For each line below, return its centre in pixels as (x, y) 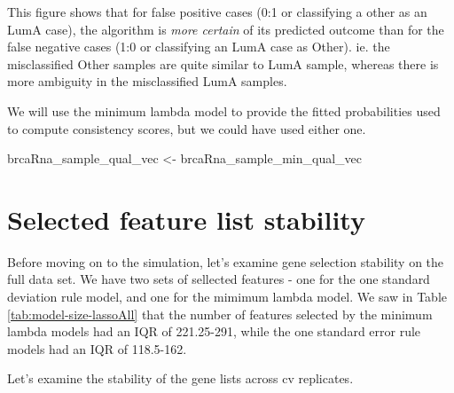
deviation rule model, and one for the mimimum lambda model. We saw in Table (227, 297)
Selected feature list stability (186, 219)
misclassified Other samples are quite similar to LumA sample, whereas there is (223, 63)
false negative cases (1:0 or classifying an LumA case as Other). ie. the (199, 47)
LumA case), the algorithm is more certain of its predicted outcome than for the (226, 29)
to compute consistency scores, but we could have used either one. (187, 128)
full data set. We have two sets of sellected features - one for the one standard (219, 279)
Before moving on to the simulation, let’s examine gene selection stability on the (226, 261)
